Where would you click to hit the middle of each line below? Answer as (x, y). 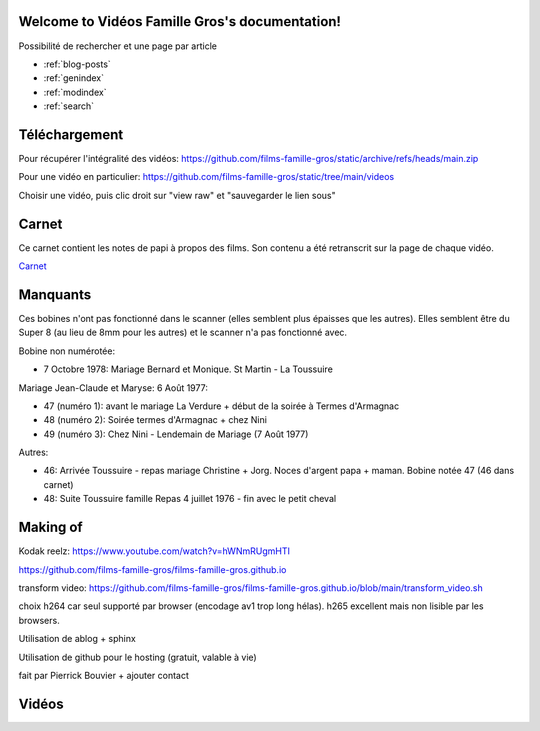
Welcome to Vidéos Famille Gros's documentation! (180, 21)
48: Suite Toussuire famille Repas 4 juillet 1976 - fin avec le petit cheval (190, 499)
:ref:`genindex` (74, 78)
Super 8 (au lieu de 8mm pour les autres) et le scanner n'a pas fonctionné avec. (183, 332)
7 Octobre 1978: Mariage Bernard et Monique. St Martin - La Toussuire (188, 369)
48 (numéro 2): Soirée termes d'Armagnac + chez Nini (155, 420)
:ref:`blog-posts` (77, 64)
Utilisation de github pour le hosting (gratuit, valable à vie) (137, 657)
